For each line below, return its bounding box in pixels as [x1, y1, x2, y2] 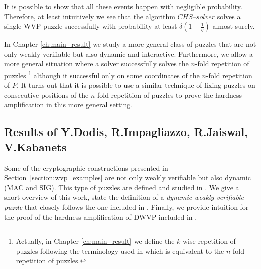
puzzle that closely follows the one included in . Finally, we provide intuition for [4, 201, 249, 212]
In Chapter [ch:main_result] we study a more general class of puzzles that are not [4, 39, 256, 49]
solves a [217, 11, 241, 21]
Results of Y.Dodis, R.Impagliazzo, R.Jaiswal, [4, 124, 248, 140]
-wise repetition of [180, 236, 236, 246]
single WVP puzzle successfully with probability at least [4, 21, 177, 31]
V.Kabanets [4, 139, 67, 154]
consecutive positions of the [4, 89, 89, 100]
